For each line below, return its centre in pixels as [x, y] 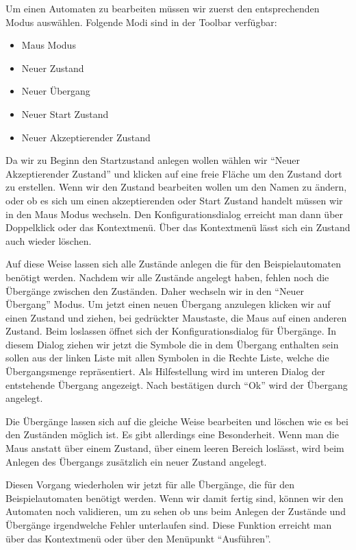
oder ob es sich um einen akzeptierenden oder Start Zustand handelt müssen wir [174, 200]
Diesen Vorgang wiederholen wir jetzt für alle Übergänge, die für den [150, 485]
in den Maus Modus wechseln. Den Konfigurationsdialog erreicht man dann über [175, 214]
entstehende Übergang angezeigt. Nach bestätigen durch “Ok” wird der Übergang [177, 384]
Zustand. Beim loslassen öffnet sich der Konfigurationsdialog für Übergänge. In [171, 331]
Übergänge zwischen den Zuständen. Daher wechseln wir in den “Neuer [155, 290]
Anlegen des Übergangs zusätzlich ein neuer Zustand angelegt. [136, 461]
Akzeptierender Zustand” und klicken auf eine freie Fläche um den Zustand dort [174, 173]
